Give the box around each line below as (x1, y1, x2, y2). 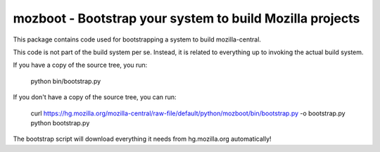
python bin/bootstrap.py (30, 77, 101, 85)
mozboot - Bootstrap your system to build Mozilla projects (13, 11, 360, 26)
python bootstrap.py (30, 118, 90, 127)
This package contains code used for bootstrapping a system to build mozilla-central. (13, 35, 262, 44)
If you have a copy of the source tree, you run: (13, 61, 148, 70)
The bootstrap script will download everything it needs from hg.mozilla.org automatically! (13, 134, 272, 144)
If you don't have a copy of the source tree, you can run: (13, 93, 177, 101)
